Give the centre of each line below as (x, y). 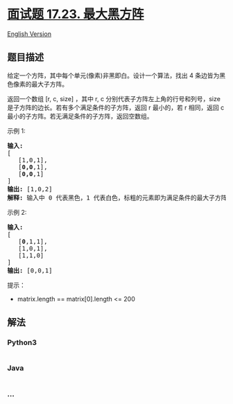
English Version (29, 34)
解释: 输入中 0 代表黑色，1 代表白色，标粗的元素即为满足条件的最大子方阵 (117, 197)
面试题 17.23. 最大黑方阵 (76, 14)
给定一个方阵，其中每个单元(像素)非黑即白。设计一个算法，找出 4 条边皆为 (113, 75)
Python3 (22, 342)
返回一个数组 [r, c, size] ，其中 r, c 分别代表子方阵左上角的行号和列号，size (114, 98)
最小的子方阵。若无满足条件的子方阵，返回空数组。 (80, 116)
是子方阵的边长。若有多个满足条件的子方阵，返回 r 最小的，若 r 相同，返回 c (116, 107)
